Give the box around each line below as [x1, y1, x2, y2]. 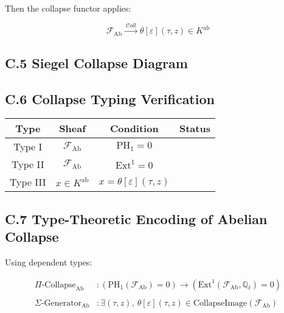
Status [179, 121, 210, 136]
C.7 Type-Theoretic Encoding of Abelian [5, 209, 268, 228]
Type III [10, 175, 46, 189]
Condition [109, 121, 159, 136]
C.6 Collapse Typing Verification [5, 89, 215, 108]
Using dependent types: [5, 255, 92, 268]
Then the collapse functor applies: [5, 2, 131, 14]
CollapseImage [193, 298, 248, 308]
